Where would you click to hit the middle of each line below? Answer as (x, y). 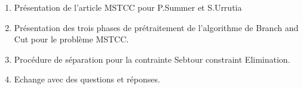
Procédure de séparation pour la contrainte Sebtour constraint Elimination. (152, 59)
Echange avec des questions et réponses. (87, 79)
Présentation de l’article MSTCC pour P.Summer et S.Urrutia (128, 7)
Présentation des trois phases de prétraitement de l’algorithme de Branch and (156, 27)
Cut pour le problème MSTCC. (71, 39)
